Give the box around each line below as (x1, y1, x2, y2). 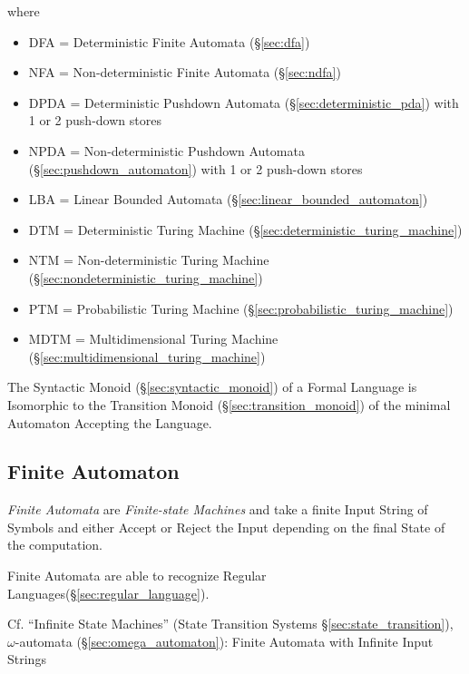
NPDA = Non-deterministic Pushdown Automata (28, 141, 305, 160)
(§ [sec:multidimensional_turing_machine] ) (28, 347, 266, 366)
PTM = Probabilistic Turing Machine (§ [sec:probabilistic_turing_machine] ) (28, 298, 454, 317)
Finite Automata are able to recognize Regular (7, 566, 267, 585)
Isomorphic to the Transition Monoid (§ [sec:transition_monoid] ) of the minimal (7, 395, 451, 414)
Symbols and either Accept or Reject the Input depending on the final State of (7, 517, 445, 536)
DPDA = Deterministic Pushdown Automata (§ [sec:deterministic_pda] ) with (28, 93, 459, 112)
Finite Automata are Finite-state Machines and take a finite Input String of (7, 500, 428, 519)
